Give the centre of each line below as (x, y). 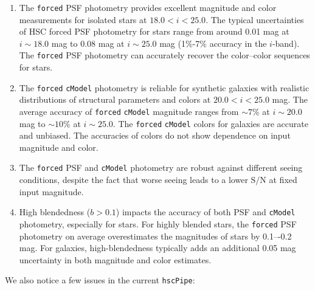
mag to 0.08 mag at (88, 43)
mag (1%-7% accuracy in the (213, 43)
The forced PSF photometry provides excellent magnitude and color (148, 7)
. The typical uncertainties (255, 19)
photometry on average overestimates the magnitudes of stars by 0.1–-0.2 (155, 236)
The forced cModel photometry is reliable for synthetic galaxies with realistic (164, 87)
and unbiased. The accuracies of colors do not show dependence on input (155, 135)
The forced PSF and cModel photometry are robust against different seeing (161, 167)
